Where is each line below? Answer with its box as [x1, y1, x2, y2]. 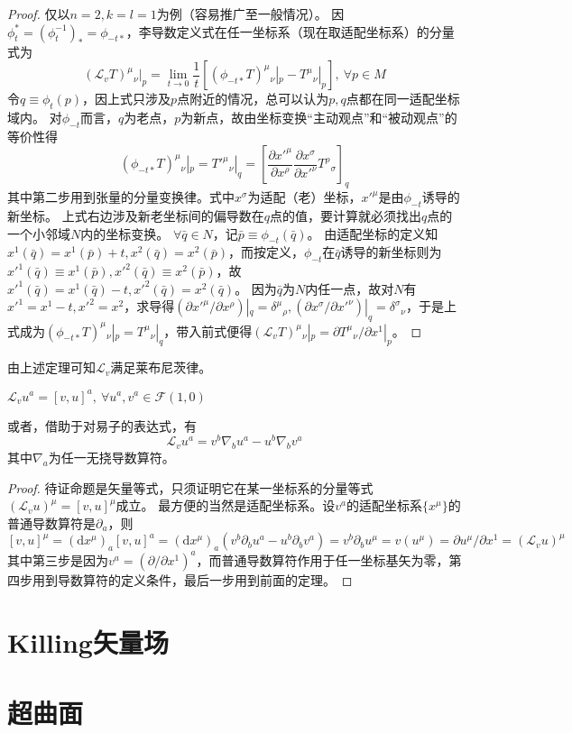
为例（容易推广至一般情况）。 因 [156, 5, 345, 23]
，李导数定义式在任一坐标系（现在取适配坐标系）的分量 [125, 22, 455, 41]
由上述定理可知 [7, 358, 96, 377]
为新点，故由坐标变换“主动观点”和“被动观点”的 [180, 107, 457, 126]
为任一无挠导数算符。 [48, 448, 175, 466]
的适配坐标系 [346, 496, 423, 515]
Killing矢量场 [7, 623, 169, 660]
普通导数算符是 [7, 513, 96, 532]
